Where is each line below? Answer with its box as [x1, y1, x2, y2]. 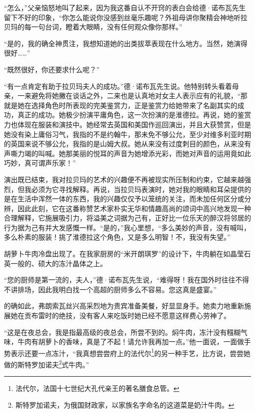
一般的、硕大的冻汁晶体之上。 [10, 258, 107, 268]
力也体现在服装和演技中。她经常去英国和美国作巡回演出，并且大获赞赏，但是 [4, 119, 251, 129]
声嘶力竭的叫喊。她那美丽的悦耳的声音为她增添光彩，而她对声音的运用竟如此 [4, 148, 251, 158]
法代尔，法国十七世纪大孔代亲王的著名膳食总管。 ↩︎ [15, 383, 179, 393]
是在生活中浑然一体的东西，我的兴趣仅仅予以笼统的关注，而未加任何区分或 [4, 193, 244, 204]
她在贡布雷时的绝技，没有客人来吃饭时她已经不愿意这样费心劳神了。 [10, 310, 230, 321]
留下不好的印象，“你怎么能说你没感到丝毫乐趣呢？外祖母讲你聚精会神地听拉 [4, 12, 248, 22]
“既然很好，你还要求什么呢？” [4, 64, 100, 74]
